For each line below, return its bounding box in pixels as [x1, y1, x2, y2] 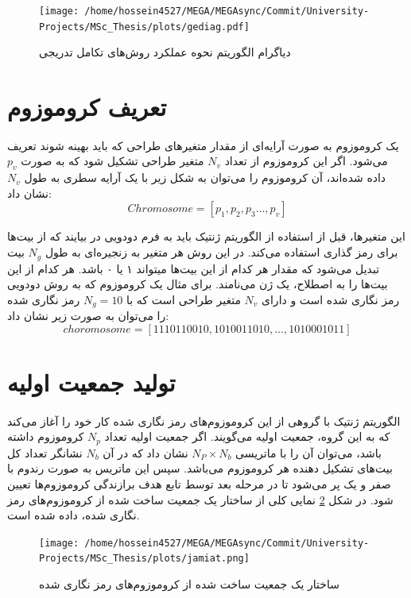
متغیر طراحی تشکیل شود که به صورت [21, 152, 204, 169]
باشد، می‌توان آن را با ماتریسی [235, 444, 382, 461]
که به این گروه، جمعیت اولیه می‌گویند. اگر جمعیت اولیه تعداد [104, 428, 390, 445]
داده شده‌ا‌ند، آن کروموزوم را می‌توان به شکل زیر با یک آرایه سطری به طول [24, 169, 386, 186]
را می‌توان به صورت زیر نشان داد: [7, 307, 169, 324]
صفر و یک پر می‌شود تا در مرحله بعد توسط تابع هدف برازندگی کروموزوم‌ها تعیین [7, 475, 391, 492]
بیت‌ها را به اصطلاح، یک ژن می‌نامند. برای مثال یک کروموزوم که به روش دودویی [7, 276, 388, 292]
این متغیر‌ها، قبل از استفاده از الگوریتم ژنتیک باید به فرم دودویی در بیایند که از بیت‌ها [7, 228, 405, 245]
